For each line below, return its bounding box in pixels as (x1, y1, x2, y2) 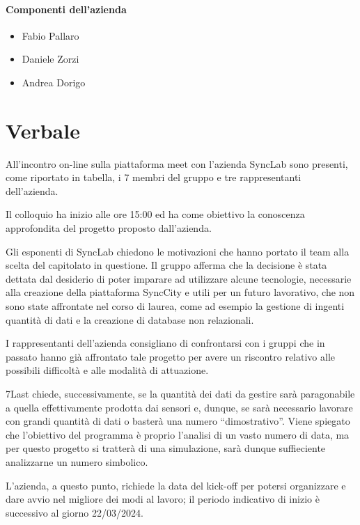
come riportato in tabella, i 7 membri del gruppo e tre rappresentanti (6, 170, 302, 185)
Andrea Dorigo (22, 75, 86, 89)
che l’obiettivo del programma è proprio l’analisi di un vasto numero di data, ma (6, 427, 350, 441)
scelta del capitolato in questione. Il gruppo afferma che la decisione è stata (6, 258, 327, 272)
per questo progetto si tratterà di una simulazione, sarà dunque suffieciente (6, 441, 326, 455)
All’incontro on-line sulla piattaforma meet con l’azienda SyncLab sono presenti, (6, 156, 348, 171)
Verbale (6, 116, 80, 144)
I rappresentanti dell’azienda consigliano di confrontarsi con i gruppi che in (6, 336, 325, 350)
